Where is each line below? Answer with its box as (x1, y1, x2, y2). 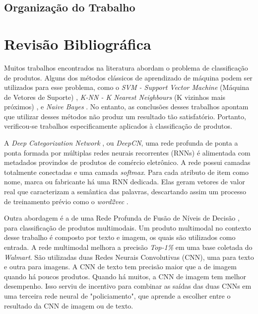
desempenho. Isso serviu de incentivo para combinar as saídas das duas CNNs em (4, 281, 252, 291)
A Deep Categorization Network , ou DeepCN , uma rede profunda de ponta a (4, 138, 238, 148)
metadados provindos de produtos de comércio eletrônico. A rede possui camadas (4, 157, 251, 167)
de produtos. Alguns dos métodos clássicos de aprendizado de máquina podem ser (4, 72, 253, 82)
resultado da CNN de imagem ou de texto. (4, 300, 133, 311)
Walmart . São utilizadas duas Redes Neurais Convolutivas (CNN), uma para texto (4, 251, 254, 262)
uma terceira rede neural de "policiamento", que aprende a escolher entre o (4, 290, 231, 301)
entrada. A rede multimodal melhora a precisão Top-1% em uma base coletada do (4, 242, 253, 252)
